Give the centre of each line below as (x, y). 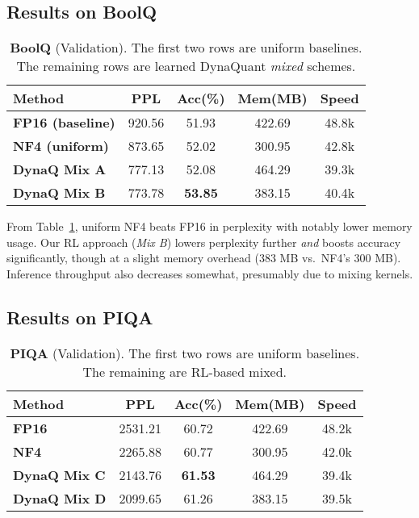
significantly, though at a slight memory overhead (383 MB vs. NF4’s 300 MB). (204, 258)
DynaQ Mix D (60, 498)
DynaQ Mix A (60, 169)
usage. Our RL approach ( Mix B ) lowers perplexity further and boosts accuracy (204, 242)
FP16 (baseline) (64, 123)
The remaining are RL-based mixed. (185, 371)
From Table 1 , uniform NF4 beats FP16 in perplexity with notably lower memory (209, 226)
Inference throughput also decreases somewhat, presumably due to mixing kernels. (210, 273)
